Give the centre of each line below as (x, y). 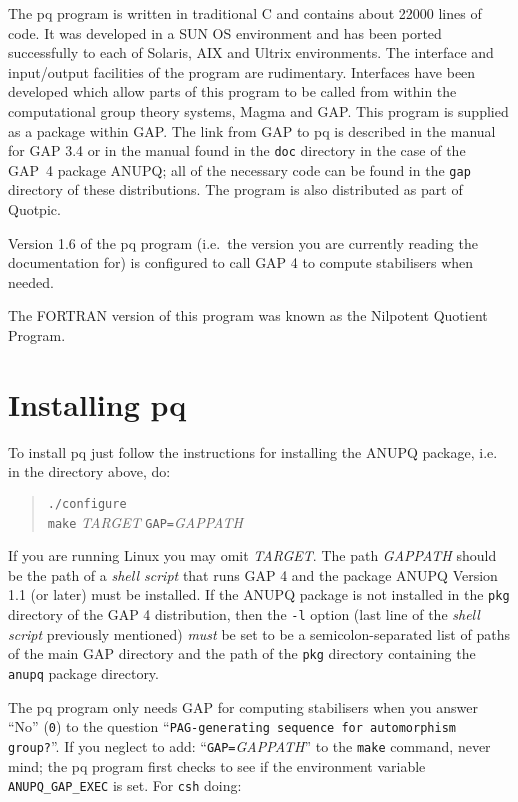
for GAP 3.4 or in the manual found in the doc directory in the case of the (237, 150)
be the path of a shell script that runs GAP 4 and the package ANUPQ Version (253, 574)
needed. (31, 281)
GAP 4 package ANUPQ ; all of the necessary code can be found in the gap (239, 169)
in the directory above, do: (89, 471)
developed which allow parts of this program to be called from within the (232, 91)
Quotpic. (34, 209)
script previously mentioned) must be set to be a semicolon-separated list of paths (259, 633)
